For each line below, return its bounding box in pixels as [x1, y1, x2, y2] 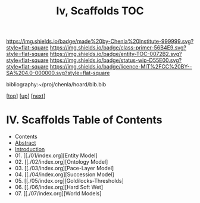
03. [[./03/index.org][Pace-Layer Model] [14, 165, 114, 172]
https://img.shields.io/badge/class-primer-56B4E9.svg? [49, 44, 186, 51]
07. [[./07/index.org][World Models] [14, 190, 102, 197]
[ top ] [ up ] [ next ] [6, 92, 46, 99]
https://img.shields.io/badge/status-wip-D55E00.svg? [49, 57, 182, 64]
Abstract [14, 139, 36, 146]
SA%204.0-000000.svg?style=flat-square [6, 70, 110, 77]
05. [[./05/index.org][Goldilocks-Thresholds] [14, 177, 124, 185]
